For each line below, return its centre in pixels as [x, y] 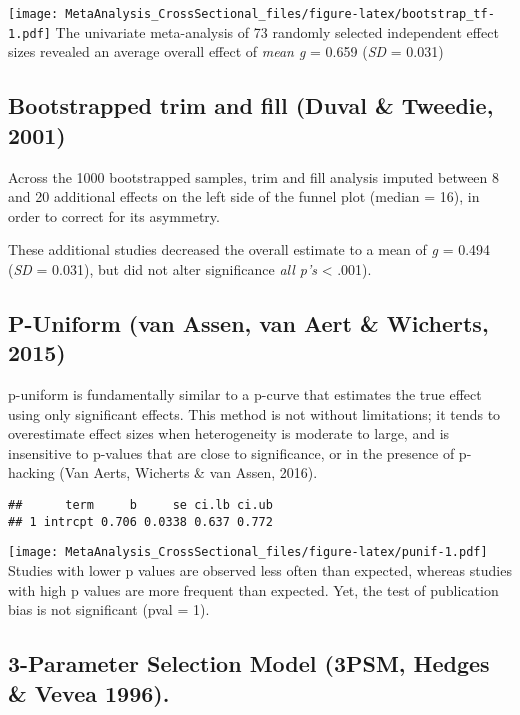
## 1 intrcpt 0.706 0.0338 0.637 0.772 [140, 521]
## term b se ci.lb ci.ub [140, 505]
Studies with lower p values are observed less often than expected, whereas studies [260, 570]
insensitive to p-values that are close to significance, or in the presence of [231, 452]
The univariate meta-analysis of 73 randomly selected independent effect [277, 31]
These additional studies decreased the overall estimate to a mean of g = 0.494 [249, 249]
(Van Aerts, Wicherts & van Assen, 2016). [188, 472]
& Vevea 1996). [89, 692]
